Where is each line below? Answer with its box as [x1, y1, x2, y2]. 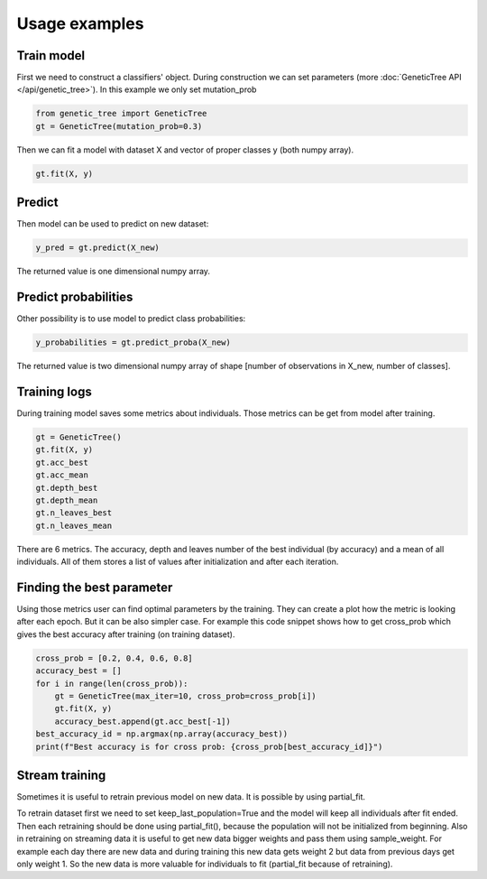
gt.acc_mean [35, 470, 89, 480]
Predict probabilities [16, 290, 133, 305]
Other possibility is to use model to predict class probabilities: [16, 313, 246, 324]
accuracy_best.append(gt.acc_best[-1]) [54, 716, 232, 726]
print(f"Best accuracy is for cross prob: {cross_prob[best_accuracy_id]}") [35, 741, 383, 752]
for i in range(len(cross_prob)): [35, 678, 188, 689]
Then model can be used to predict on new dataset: [16, 218, 209, 229]
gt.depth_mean [35, 495, 98, 505]
